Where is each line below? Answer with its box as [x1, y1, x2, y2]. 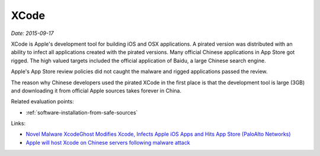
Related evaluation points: [11, 98, 74, 105]
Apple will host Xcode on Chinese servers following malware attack [25, 139, 190, 146]
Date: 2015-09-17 [11, 30, 54, 37]
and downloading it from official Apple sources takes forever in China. [11, 87, 182, 94]
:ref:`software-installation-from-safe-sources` [25, 109, 138, 116]
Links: [11, 120, 26, 127]
